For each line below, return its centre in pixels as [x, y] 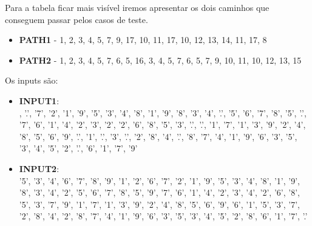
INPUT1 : [39, 100]
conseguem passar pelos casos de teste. [76, 19]
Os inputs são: [32, 80]
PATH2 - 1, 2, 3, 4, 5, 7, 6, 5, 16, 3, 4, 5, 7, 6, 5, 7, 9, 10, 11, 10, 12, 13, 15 [160, 60]
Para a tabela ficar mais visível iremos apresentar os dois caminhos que [137, 7]
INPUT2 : [39, 168]
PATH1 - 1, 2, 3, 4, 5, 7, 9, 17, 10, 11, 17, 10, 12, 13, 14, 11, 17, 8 [143, 40]
